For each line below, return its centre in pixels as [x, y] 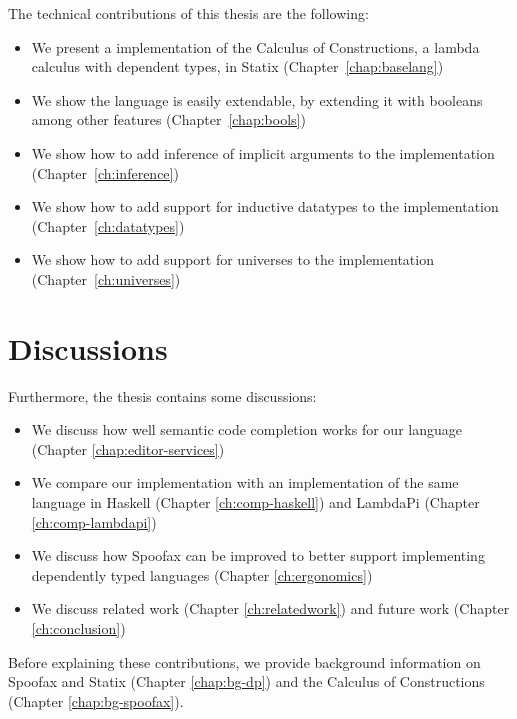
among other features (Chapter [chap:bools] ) [168, 119]
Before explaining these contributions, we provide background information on [244, 661]
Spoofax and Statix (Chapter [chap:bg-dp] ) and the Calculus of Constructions [246, 681]
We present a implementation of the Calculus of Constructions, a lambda [255, 46]
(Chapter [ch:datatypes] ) [108, 225]
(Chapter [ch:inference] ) [105, 172]
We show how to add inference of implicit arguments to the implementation [263, 152]
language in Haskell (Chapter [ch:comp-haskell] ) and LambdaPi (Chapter [255, 502]
